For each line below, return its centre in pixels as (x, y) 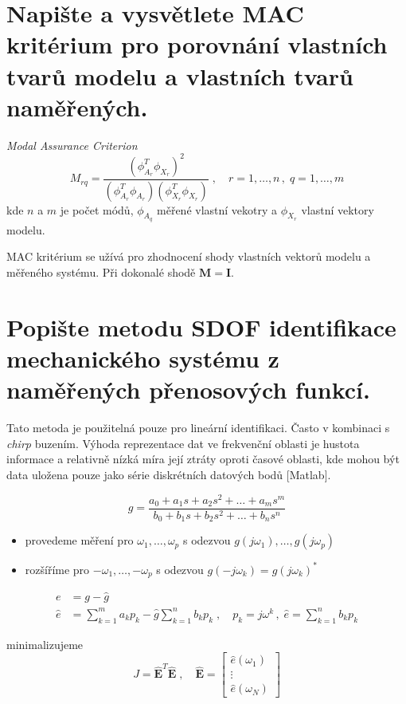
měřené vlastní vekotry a (217, 209)
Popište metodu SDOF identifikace (201, 326)
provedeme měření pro (79, 540)
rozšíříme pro (57, 569)
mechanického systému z (143, 358)
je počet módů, (97, 209)
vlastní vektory (338, 209)
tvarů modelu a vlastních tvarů (180, 75)
